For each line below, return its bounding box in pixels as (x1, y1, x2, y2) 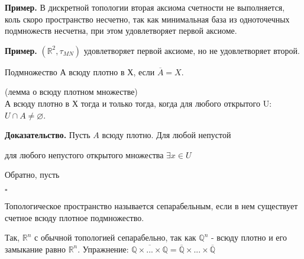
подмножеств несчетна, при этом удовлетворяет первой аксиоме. (5, 24, 237, 37)
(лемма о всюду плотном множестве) (5, 85, 138, 98)
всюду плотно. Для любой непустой (102, 129, 231, 141)
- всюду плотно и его (211, 231, 287, 244)
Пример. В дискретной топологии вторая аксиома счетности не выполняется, (5, 1, 285, 13)
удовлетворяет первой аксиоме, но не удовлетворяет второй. (83, 44, 300, 56)
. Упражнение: (77, 242, 129, 255)
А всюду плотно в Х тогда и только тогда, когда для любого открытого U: (5, 97, 272, 109)
